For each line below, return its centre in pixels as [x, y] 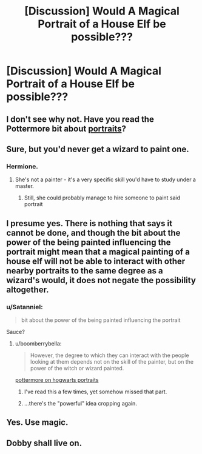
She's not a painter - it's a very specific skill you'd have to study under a [105, 179]
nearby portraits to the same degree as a [85, 271]
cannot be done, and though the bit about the [93, 232]
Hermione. [22, 166]
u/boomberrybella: [38, 343]
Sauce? [16, 332]
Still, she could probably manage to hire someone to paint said [102, 198]
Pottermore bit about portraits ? [66, 129]
